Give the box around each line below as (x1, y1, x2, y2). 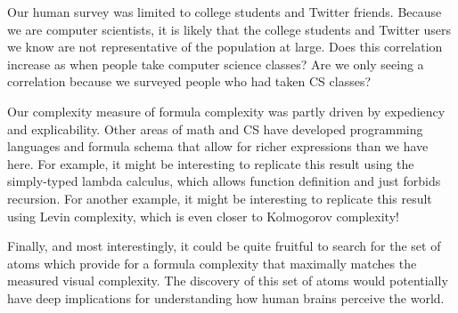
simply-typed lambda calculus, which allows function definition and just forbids (7, 172, 441, 190)
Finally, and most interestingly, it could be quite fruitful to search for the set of (7, 237, 441, 255)
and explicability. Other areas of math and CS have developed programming (7, 119, 423, 138)
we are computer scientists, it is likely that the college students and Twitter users (7, 20, 452, 38)
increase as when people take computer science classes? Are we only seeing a (7, 54, 424, 73)
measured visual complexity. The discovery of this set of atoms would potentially (7, 271, 448, 290)
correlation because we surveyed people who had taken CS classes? (7, 72, 372, 91)
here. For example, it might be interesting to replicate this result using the (7, 154, 414, 173)
